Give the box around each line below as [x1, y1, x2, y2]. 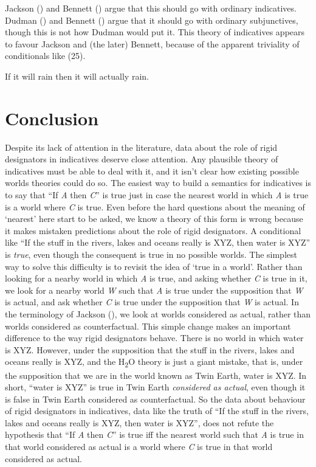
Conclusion [5, 105, 99, 130]
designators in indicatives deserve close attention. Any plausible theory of [5, 153, 278, 165]
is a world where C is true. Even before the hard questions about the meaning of [5, 200, 305, 213]
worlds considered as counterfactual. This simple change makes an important [5, 319, 291, 332]
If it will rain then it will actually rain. [5, 69, 149, 82]
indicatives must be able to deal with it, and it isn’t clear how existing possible [5, 164, 299, 177]
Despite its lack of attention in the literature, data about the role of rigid [5, 140, 278, 153]
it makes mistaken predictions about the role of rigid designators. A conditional [5, 224, 301, 237]
